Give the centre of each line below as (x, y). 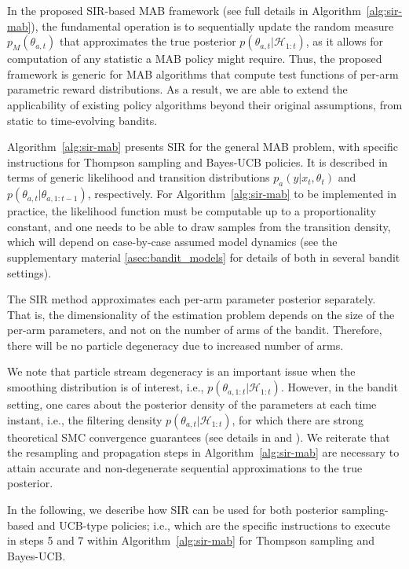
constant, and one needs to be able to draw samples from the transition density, (199, 226)
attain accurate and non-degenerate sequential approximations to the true (185, 467)
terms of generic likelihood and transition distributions (139, 177)
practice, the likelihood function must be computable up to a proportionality (192, 211)
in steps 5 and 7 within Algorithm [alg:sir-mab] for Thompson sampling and (191, 540)
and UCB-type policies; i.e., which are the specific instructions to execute (214, 525)
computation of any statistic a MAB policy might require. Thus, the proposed (195, 59)
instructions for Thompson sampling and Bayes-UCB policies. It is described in (197, 162)
